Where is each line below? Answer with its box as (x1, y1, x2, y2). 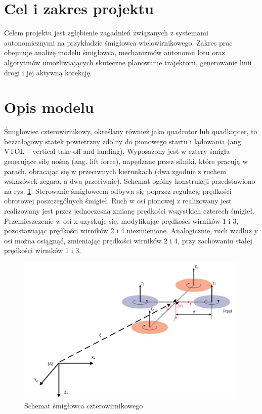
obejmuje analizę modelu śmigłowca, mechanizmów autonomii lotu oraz (4, 47, 225, 58)
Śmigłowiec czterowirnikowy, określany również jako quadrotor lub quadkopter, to (4, 126, 257, 137)
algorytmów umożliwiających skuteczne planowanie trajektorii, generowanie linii (4, 57, 252, 67)
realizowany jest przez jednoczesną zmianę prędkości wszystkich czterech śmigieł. (4, 205, 254, 216)
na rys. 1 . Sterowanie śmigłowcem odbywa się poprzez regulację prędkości (4, 185, 232, 196)
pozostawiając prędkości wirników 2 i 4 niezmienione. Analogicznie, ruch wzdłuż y (4, 225, 258, 236)
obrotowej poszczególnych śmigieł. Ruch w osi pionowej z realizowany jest (4, 195, 232, 206)
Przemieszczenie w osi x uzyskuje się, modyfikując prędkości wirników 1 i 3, (4, 215, 239, 226)
